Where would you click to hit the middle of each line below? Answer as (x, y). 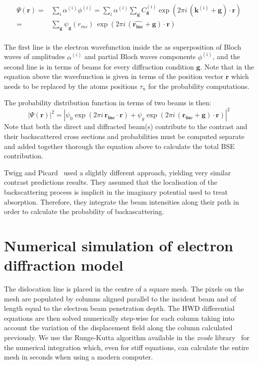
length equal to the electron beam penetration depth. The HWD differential (119, 308)
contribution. (24, 156)
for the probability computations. (199, 86)
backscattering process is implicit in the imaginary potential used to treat (116, 191)
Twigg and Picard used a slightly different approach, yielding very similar (118, 172)
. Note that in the (227, 66)
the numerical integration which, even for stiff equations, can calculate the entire (127, 347)
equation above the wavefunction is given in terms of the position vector (114, 76)
